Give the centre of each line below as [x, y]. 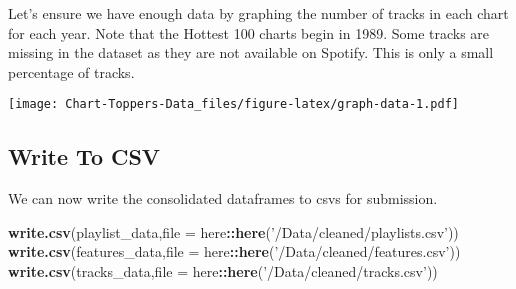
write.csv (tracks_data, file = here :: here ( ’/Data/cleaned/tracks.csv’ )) [223, 271]
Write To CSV [84, 156]
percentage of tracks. [71, 71]
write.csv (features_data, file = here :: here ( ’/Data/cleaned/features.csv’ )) [234, 251]
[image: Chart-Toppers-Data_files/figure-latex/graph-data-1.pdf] [234, 104]
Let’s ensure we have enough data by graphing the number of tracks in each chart [258, 13]
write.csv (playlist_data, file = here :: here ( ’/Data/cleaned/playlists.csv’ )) [233, 231]
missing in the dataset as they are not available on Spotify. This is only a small [251, 52]
